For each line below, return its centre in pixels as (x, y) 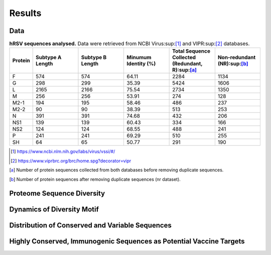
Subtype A (49, 58)
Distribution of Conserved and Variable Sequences (90, 225)
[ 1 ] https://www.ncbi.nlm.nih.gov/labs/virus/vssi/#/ (63, 152)
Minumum (139, 58)
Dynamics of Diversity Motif (54, 210)
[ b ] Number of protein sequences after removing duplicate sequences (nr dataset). (95, 179)
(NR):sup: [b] (233, 64)
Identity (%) (141, 64)
